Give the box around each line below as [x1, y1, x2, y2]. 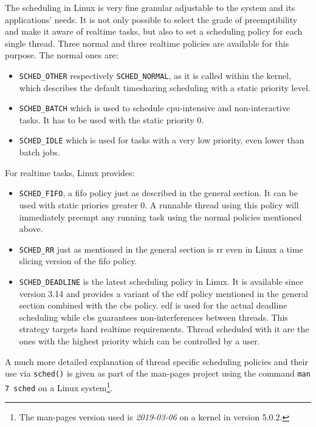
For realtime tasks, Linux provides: [5, 166, 135, 179]
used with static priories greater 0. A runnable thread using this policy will [19, 198, 299, 211]
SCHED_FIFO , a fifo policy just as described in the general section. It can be [19, 186, 298, 199]
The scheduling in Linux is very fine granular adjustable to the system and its [5, 1, 295, 13]
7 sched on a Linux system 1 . [5, 379, 113, 394]
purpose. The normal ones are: [5, 49, 118, 61]
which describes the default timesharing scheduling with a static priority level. [19, 81, 311, 94]
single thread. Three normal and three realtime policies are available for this [5, 36, 289, 49]
